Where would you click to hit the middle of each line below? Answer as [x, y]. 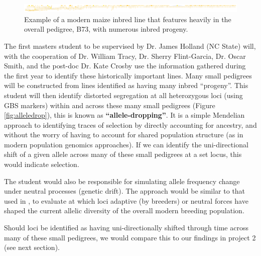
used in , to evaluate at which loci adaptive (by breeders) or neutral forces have [126, 200]
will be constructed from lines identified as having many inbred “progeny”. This [126, 85]
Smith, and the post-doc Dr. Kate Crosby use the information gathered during [125, 66]
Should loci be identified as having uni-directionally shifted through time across [126, 228]
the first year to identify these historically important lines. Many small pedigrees [128, 75]
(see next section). [32, 247]
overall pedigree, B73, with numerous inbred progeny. [106, 29]
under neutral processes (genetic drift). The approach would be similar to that [125, 191]
